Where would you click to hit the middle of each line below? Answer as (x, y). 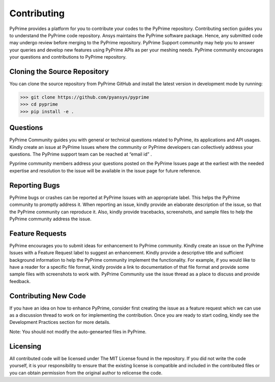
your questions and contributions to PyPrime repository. (68, 57)
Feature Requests (38, 233)
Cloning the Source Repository (59, 71)
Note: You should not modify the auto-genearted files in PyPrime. (78, 332)
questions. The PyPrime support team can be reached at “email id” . (81, 154)
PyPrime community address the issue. (50, 219)
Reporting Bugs (35, 185)
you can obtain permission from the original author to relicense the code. (86, 373)
